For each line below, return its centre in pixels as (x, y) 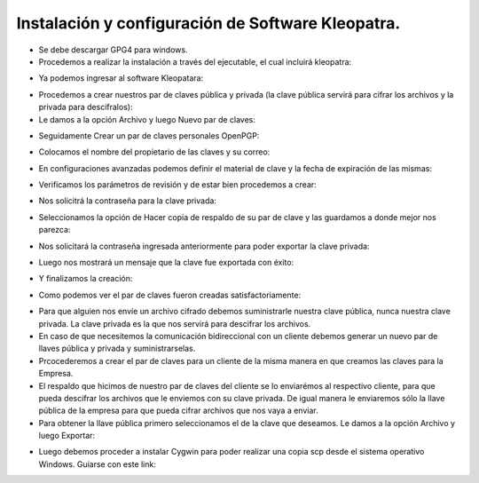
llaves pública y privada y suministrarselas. (117, 348)
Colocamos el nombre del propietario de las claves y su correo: (154, 152)
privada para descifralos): (86, 107)
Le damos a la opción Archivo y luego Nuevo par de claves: (147, 119)
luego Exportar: (67, 436)
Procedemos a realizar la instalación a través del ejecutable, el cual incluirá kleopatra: (195, 61)
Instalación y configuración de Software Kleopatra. (208, 23)
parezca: (55, 230)
